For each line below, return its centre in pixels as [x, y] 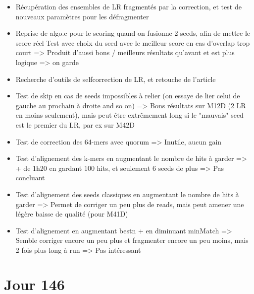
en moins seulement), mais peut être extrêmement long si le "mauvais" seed [129, 115]
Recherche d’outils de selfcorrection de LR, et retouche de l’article [116, 79]
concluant [30, 178]
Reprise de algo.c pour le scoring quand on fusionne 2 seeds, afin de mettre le [133, 33]
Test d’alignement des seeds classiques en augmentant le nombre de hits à [127, 194]
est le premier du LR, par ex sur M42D [75, 124]
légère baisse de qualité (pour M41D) [72, 214]
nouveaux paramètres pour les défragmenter [82, 16]
